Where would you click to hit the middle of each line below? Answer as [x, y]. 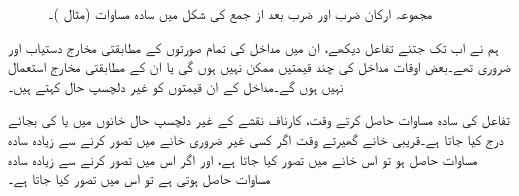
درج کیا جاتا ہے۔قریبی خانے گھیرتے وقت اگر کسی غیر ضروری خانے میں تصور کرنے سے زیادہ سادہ [256, 138]
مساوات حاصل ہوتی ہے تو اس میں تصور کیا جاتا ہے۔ [139, 178]
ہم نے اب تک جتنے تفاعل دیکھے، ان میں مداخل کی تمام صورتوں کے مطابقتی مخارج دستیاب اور [253, 46]
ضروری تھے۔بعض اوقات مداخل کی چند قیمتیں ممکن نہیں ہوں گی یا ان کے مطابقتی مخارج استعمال [259, 66]
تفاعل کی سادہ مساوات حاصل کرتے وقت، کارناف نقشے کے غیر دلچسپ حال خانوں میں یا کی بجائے [259, 119]
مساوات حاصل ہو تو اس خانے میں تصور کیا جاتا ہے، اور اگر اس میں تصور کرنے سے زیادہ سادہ [243, 158]
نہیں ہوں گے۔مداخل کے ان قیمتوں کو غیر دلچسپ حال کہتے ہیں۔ [176, 85]
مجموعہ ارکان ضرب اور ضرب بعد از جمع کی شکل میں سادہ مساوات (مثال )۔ [240, 13]
